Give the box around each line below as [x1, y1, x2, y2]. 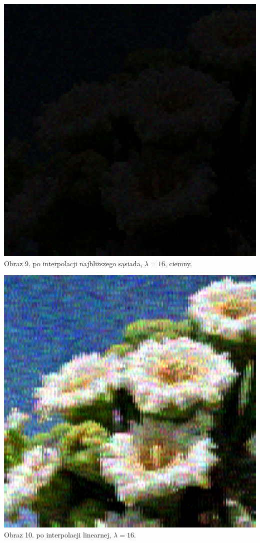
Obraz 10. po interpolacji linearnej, [4, 529, 111, 539]
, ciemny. [164, 258, 192, 268]
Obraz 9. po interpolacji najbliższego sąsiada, [4, 258, 142, 268]
